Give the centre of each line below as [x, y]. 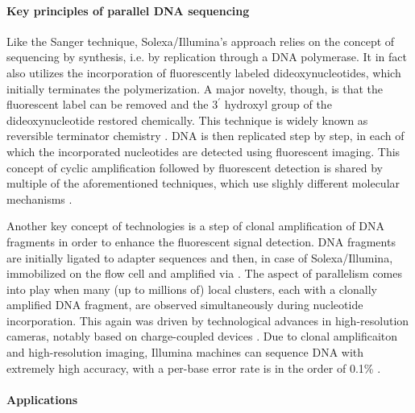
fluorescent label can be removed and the [108, 104]
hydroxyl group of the [278, 104]
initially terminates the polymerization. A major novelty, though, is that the [195, 88]
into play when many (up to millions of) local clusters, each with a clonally [192, 289]
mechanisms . [39, 198]
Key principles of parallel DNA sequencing [128, 10]
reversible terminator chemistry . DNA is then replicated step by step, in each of [205, 136]
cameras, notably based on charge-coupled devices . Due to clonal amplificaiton [202, 336]
